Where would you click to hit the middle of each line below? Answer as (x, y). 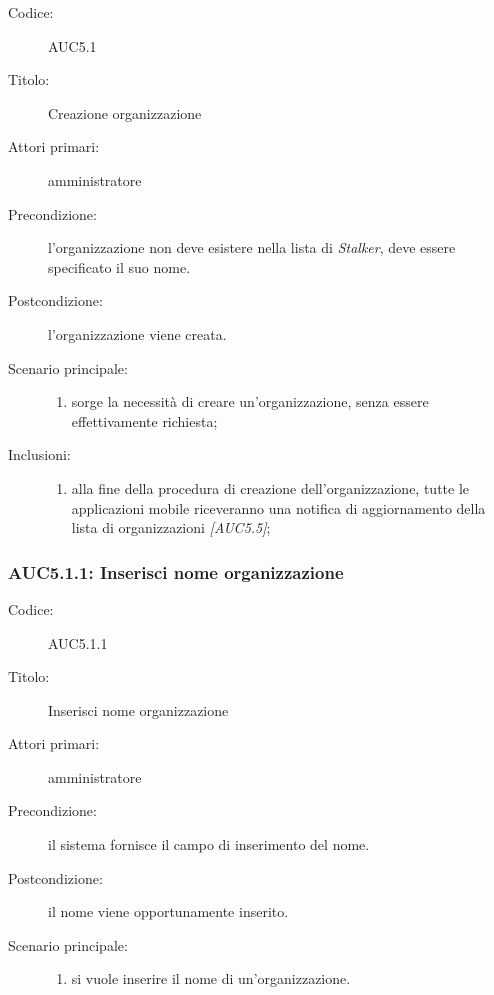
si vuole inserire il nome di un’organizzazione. (211, 978)
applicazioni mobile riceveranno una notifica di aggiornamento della (278, 507)
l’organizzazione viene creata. (137, 333)
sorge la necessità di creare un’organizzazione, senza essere (250, 401)
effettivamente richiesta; (144, 420)
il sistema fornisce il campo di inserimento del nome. (209, 844)
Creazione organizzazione (125, 112)
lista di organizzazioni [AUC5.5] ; (171, 527)
